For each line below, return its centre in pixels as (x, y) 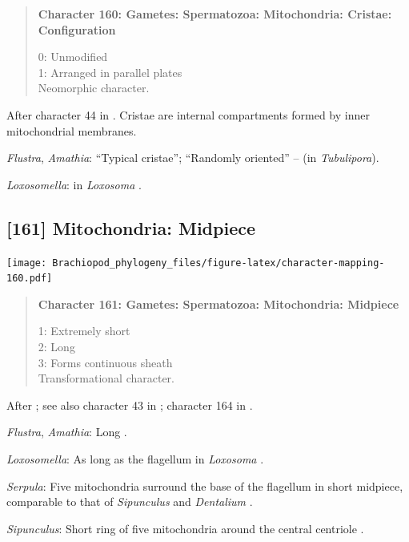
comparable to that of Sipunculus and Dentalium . (130, 502)
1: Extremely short (84, 331)
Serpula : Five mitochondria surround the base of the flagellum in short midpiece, (205, 485)
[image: (27, 263)
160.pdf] (30, 279)
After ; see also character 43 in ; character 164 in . (130, 404)
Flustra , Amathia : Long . (67, 432)
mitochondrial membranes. (72, 130)
